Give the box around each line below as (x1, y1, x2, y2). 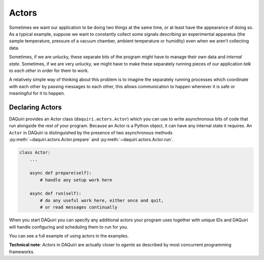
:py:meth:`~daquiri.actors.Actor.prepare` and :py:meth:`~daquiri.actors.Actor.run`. (9, 137, 174, 142)
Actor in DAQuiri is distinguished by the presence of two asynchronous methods (9, 130, 173, 136)
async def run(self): (29, 191, 82, 196)
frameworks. (9, 249, 35, 255)
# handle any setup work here (40, 177, 112, 183)
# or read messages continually (40, 205, 117, 210)
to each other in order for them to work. (9, 68, 89, 73)
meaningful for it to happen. (9, 91, 66, 96)
